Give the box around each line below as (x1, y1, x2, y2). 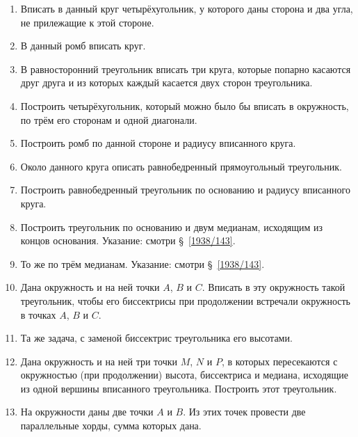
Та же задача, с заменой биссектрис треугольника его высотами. (20, 331, 293, 345)
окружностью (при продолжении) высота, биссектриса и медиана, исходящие (20, 367, 348, 382)
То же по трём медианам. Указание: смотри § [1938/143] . (20, 256, 265, 271)
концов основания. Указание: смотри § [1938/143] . (20, 233, 236, 248)
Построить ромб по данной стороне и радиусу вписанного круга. (20, 136, 296, 150)
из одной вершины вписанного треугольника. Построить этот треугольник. (20, 381, 337, 395)
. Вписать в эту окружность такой (202, 280, 345, 294)
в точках (20, 307, 56, 321)
